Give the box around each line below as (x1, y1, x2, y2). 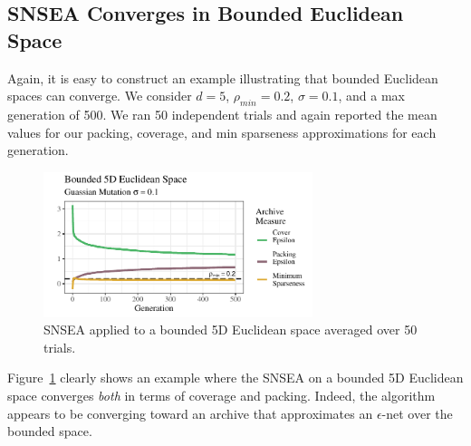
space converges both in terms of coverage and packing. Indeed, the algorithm (7, 385, 436, 404)
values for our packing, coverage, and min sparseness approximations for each (7, 122, 437, 141)
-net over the (381, 403, 453, 422)
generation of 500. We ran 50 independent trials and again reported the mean (7, 104, 437, 123)
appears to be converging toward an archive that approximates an (7, 403, 373, 422)
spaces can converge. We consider (7, 86, 192, 105)
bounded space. (7, 422, 92, 441)
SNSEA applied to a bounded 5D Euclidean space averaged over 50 (43, 320, 418, 339)
